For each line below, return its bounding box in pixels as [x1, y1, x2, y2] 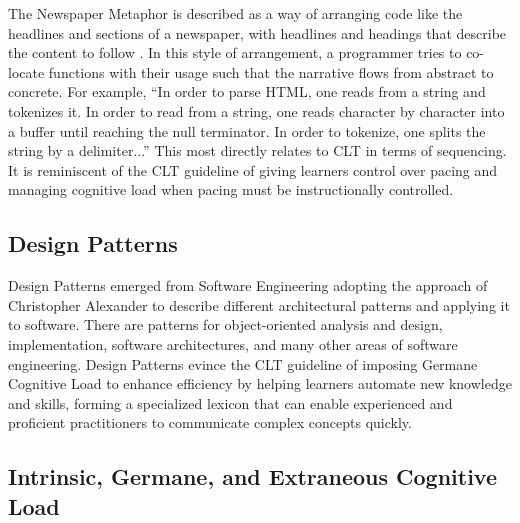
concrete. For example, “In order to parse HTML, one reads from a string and [8, 81, 486, 102]
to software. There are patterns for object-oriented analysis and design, [8, 314, 443, 335]
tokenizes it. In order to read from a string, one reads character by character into [8, 100, 505, 121]
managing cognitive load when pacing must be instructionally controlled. [8, 179, 454, 200]
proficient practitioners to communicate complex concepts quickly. [8, 412, 412, 433]
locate [8, 61, 45, 82]
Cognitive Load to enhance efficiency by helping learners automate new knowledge [8, 373, 512, 394]
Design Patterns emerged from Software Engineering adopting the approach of [8, 275, 488, 296]
